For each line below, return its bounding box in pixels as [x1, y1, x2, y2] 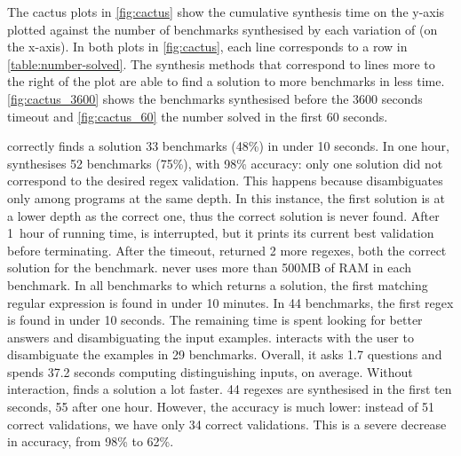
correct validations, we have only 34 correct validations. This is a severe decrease [7, 414, 447, 433]
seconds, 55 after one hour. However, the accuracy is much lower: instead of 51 [7, 397, 435, 416]
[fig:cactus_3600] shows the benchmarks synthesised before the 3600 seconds [7, 89, 423, 107]
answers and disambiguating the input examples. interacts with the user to [7, 327, 414, 346]
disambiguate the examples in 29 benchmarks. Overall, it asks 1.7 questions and [7, 345, 442, 364]
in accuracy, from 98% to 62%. [7, 432, 174, 451]
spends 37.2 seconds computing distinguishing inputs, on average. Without [7, 362, 413, 381]
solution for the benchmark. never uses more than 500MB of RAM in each [7, 258, 411, 277]
